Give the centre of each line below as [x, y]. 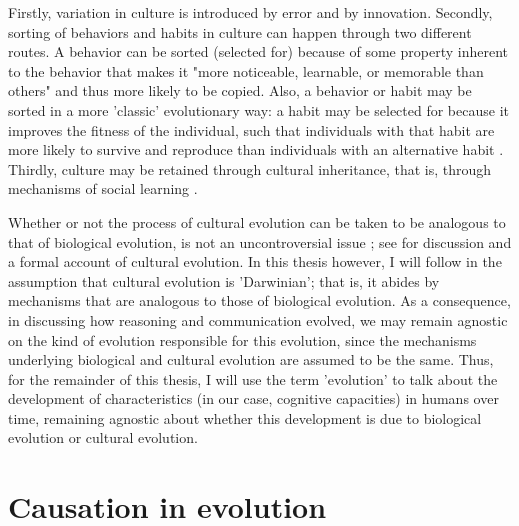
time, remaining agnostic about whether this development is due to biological [245, 417]
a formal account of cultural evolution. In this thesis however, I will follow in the [255, 261]
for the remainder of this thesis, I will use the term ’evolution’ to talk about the [253, 378]
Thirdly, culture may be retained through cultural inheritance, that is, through [250, 168]
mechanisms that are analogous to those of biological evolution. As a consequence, [259, 300]
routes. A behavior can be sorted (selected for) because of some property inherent [258, 51]
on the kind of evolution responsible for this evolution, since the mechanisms [242, 339]
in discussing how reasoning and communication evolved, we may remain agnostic [258, 319]
